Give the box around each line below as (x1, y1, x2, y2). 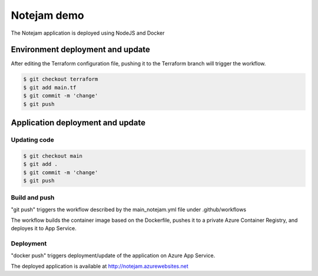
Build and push (11, 194, 55, 202)
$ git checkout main (23, 152, 82, 159)
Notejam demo (11, 9, 85, 22)
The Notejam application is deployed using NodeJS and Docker (11, 29, 165, 36)
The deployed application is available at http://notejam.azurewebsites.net (11, 262, 188, 270)
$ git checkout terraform (23, 76, 98, 82)
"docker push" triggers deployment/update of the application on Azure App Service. (11, 252, 216, 259)
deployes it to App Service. (11, 225, 77, 232)
